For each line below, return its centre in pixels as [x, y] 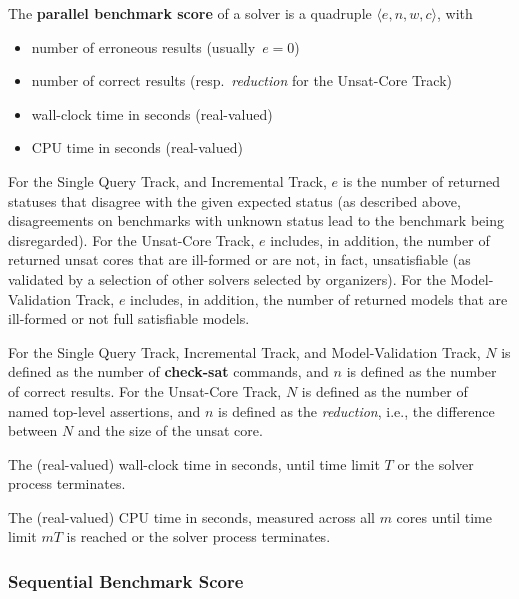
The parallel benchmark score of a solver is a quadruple [190, 13]
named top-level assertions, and [104, 410]
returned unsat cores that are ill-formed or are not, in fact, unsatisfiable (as [239, 259]
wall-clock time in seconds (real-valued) [152, 113]
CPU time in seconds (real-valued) [137, 147]
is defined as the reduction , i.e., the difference [356, 410]
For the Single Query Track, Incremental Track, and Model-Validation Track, [244, 351]
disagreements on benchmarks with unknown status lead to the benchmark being [256, 220]
